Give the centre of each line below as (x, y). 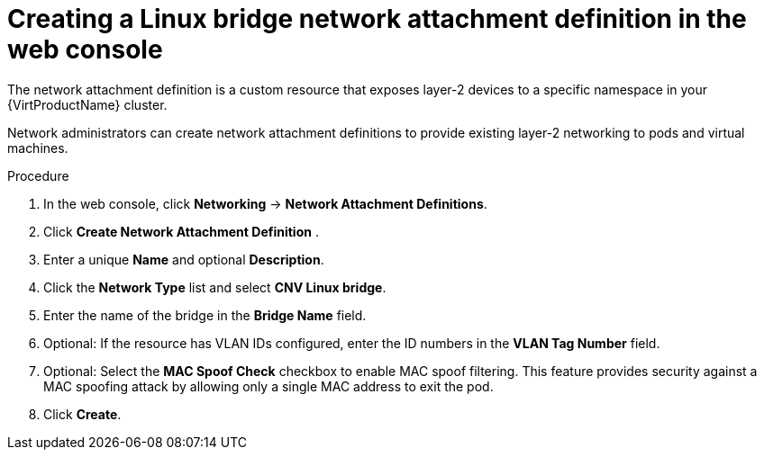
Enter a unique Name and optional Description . (184, 259)
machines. (38, 148)
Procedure (38, 175)
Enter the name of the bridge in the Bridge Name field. (205, 315)
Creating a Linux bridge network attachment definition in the (377, 19)
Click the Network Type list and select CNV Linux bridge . (215, 287)
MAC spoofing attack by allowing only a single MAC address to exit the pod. (268, 386)
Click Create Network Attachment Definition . (181, 231)
